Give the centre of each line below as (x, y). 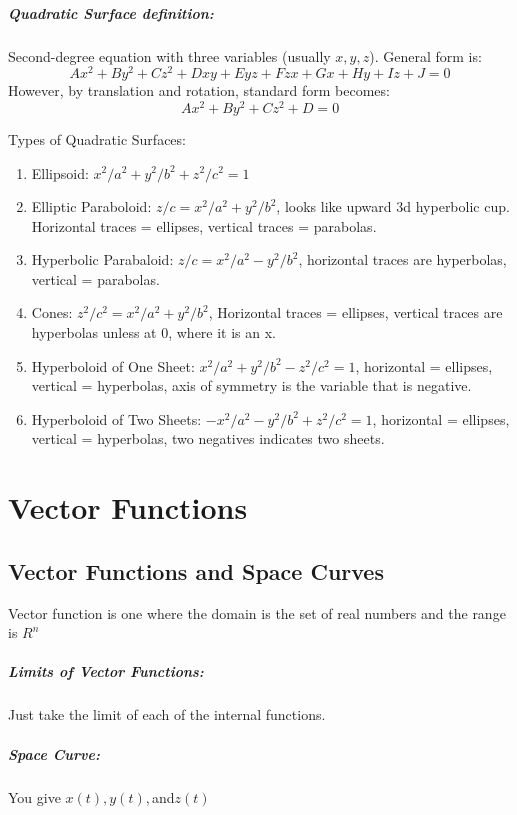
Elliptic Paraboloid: (91, 206)
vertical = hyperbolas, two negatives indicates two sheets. (208, 438)
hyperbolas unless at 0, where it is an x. (154, 332)
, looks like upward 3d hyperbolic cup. (393, 206)
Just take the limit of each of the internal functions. (167, 714)
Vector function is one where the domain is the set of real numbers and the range (257, 612)
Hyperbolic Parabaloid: (102, 259)
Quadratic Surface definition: (111, 12)
